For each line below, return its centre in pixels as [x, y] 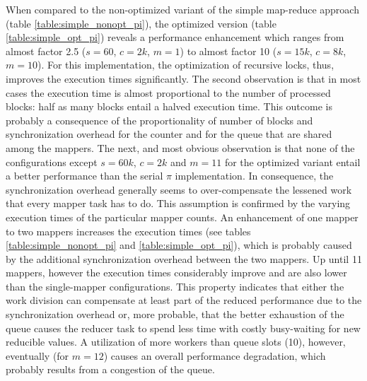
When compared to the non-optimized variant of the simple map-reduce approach [182, 9]
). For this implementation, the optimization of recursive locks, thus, [186, 65]
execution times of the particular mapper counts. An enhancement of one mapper [182, 217]
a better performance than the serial [85, 176]
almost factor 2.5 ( [46, 51]
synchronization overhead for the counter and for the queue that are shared [169, 134]
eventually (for [37, 355]
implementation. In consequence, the [254, 176]
